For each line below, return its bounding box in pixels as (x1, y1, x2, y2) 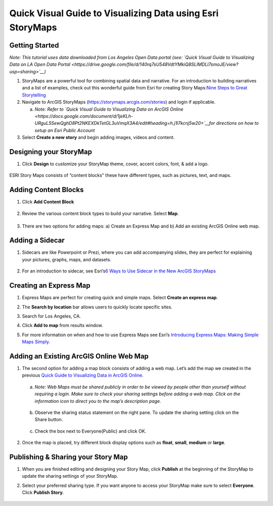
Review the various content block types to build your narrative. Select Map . (22, 210, 179, 216)
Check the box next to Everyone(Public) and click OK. (34, 428, 147, 434)
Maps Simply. (22, 339, 51, 345)
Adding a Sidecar (9, 236, 65, 245)
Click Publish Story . (22, 489, 64, 495)
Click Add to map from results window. (22, 323, 103, 329)
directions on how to (216, 120, 259, 126)
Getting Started (9, 41, 59, 50)
